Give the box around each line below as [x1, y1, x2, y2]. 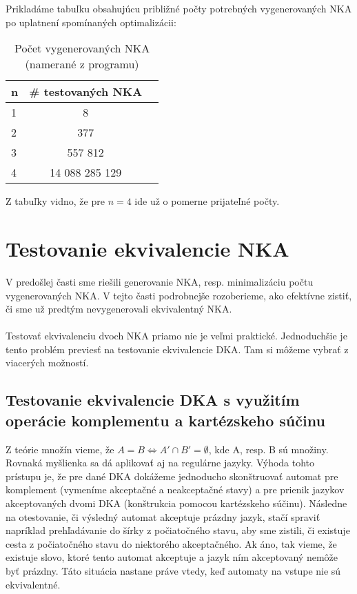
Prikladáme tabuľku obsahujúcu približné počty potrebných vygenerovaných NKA [6, 1, 352, 15]
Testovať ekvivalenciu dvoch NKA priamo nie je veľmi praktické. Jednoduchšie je [6, 328, 347, 343]
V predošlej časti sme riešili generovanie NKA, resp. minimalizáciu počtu [6, 274, 314, 288]
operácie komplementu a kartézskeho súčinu [6, 409, 325, 430]
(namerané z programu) [25, 56, 139, 72]
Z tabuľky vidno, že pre [6, 194, 105, 208]
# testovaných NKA [29, 83, 143, 100]
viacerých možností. [6, 355, 89, 370]
